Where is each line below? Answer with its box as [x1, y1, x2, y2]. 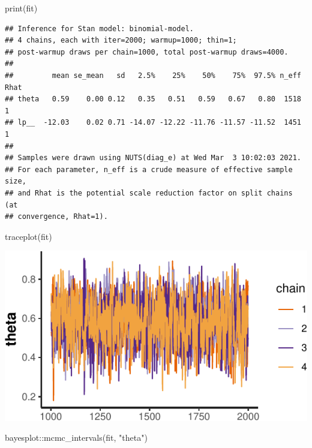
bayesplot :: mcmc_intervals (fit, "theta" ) [5, 431, 148, 444]
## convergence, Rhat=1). [5, 212, 108, 221]
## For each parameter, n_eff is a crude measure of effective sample [5, 165, 293, 174]
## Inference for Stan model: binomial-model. [5, 24, 194, 33]
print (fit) [5, 2, 38, 14]
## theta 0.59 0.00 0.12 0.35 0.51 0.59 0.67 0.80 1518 [5, 95, 301, 104]
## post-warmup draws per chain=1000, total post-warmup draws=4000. [5, 47, 289, 56]
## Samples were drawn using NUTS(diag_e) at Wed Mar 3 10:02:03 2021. [5, 154, 301, 163]
